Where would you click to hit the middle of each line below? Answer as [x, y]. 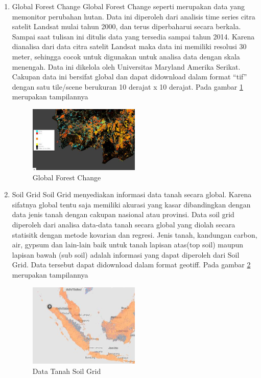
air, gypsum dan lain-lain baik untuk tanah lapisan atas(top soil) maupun [128, 245]
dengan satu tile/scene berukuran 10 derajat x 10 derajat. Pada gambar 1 [127, 86]
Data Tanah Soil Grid [67, 371]
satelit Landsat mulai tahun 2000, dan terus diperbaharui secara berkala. [126, 26]
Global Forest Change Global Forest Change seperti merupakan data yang [128, 6]
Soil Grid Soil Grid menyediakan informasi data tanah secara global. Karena [132, 194]
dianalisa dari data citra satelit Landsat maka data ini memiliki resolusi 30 [129, 46]
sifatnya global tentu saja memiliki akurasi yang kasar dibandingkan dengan [131, 204]
